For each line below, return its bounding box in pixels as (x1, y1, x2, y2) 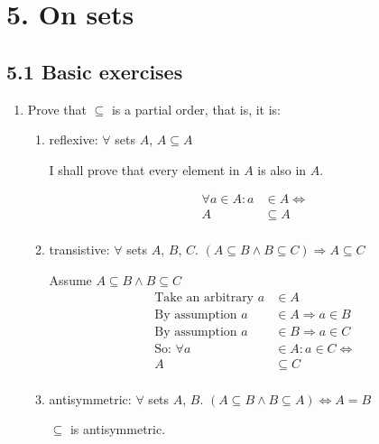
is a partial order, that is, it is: (111, 99, 281, 118)
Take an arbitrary (154, 291, 254, 304)
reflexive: (49, 130, 98, 149)
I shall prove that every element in (49, 160, 240, 179)
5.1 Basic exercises (6, 57, 183, 85)
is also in (257, 160, 307, 179)
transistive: (49, 240, 110, 259)
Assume (49, 271, 92, 290)
